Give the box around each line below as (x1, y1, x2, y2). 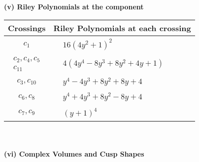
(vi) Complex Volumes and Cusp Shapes (4, 148, 144, 159)
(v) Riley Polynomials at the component (4, 1, 144, 11)
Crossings (8, 22, 46, 34)
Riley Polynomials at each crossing (53, 22, 191, 34)
